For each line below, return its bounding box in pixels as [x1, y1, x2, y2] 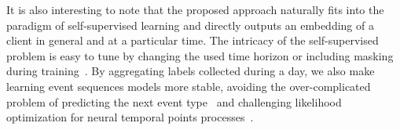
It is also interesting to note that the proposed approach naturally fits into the [6, 2, 384, 17]
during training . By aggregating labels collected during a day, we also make [6, 63, 375, 79]
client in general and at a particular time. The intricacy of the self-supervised [6, 32, 379, 49]
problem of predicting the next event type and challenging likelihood [6, 93, 342, 110]
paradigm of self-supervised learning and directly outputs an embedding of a [6, 16, 374, 33]
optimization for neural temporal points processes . [6, 109, 254, 125]
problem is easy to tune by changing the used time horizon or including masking [6, 47, 394, 63]
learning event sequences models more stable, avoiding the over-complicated [6, 78, 371, 94]
